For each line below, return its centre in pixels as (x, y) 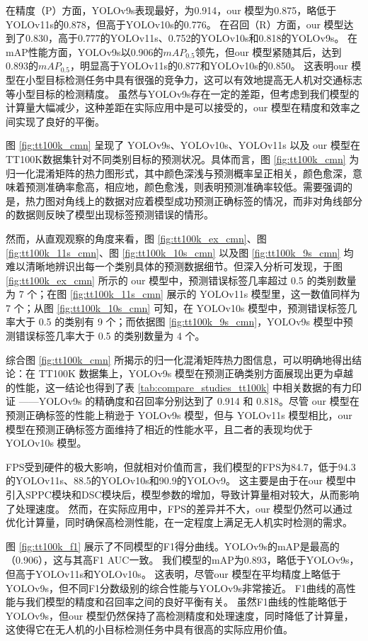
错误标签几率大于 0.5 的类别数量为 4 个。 (110, 336)
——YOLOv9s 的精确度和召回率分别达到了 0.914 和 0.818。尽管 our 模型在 (189, 401)
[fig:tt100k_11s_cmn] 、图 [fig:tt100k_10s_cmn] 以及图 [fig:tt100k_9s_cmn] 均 (180, 252)
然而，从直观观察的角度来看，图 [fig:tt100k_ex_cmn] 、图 (136, 238)
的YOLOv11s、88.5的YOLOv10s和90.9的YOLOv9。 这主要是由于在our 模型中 (181, 480)
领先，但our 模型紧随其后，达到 (268, 51)
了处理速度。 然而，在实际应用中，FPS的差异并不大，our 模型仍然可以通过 (179, 508)
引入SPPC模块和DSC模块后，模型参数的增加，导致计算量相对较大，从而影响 (183, 494)
